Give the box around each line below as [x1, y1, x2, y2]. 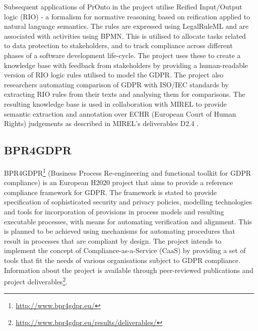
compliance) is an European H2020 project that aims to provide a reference [4, 177, 233, 188]
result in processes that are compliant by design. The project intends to [4, 235, 222, 246]
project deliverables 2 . [4, 275, 68, 286]
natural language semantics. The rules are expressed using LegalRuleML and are [4, 21, 249, 31]
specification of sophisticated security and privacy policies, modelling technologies [4, 197, 252, 207]
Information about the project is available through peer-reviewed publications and [4, 265, 254, 275]
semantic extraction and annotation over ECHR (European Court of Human [4, 108, 236, 119]
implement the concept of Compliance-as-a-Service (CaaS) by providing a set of [4, 245, 246, 256]
